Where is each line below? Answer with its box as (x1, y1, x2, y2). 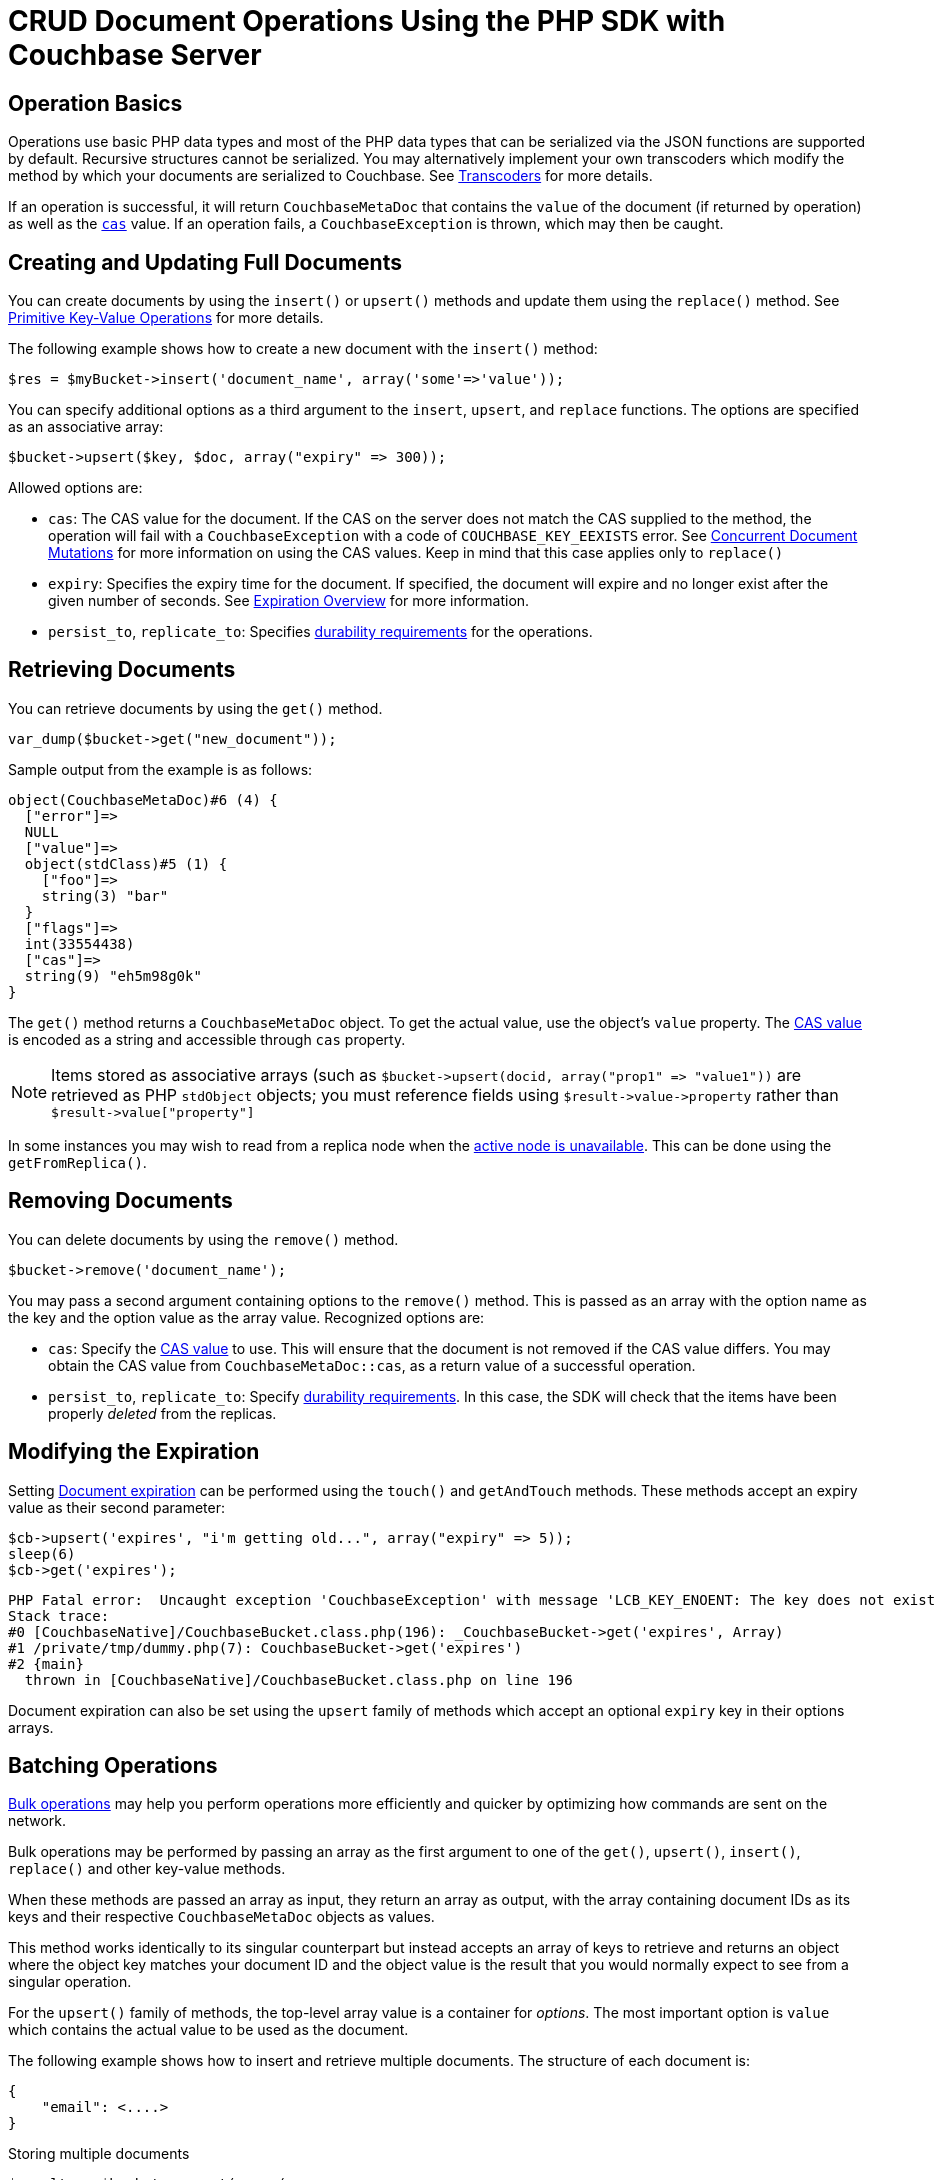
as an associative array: (8, 418, 164, 436)
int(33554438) (24, 935, 135, 952)
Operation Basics (8, 90, 183, 116)
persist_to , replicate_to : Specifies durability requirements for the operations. (48, 623, 593, 641)
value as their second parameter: (8, 1498, 225, 1516)
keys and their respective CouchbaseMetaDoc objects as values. (8, 1908, 435, 1926)
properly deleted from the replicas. (48, 1404, 277, 1422)
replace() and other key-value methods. (8, 1860, 286, 1878)
